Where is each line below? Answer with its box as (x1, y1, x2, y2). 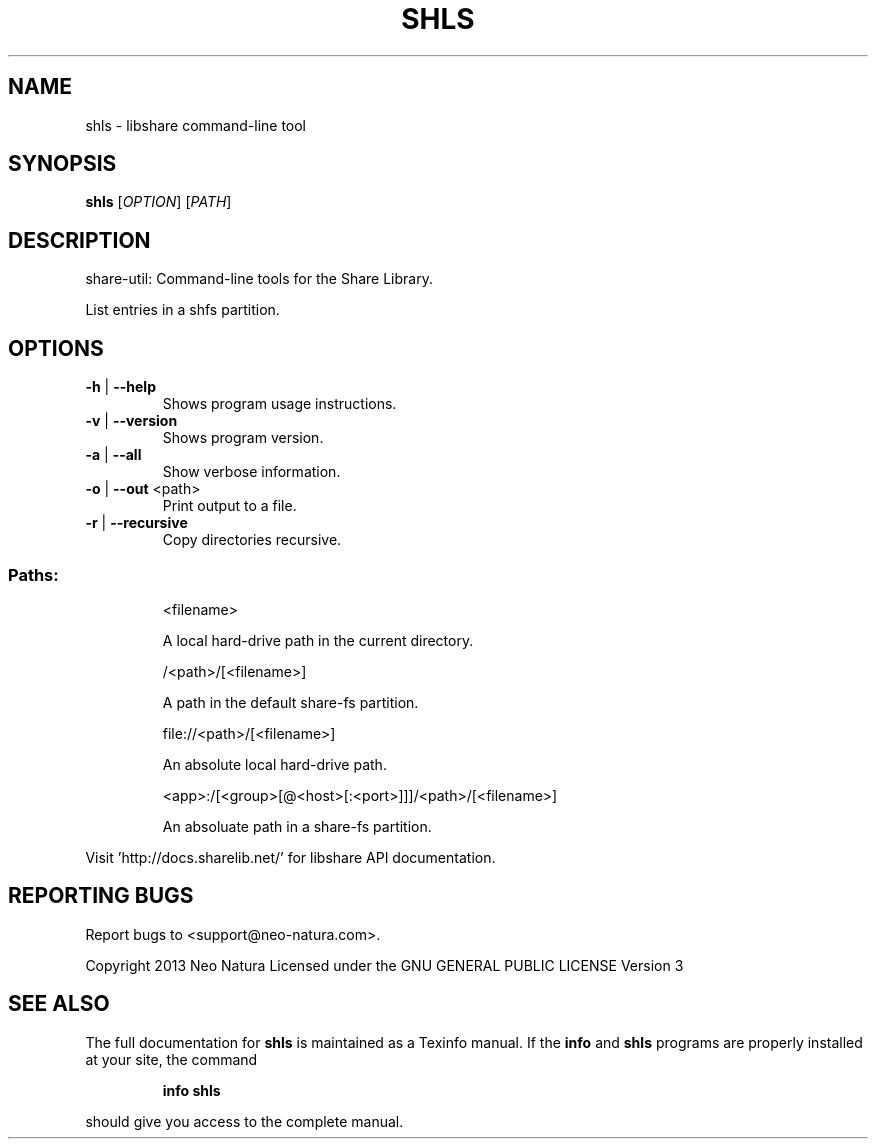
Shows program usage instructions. (162, 395, 397, 413)
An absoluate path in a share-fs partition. (162, 817, 432, 835)
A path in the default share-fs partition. (162, 693, 419, 711)
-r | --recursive (85, 514, 188, 532)
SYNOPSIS (8, 151, 117, 177)
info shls (162, 1081, 221, 1099)
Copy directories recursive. (162, 531, 342, 549)
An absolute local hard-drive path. (162, 755, 387, 773)
